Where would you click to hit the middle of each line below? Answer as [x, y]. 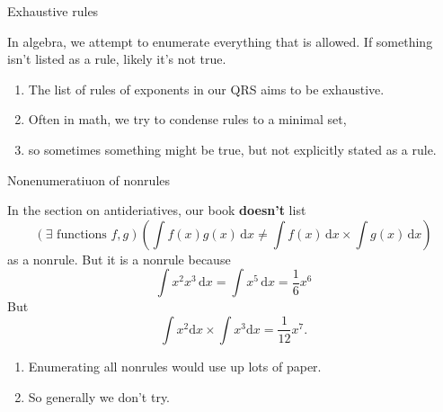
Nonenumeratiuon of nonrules [89, 179]
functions [82, 234]
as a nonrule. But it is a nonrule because [119, 259]
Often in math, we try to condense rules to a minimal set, [187, 119]
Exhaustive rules [53, 11]
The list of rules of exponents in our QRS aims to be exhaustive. [206, 89]
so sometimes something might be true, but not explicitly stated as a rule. [232, 149]
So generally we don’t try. [99, 396]
